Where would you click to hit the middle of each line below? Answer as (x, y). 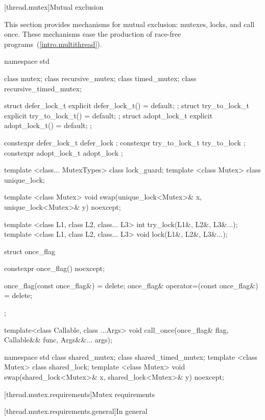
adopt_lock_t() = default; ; (48, 125)
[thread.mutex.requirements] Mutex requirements (80, 394)
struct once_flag (30, 251)
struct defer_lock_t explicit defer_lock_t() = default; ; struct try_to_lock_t (127, 105)
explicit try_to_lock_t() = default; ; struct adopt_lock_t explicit (109, 115)
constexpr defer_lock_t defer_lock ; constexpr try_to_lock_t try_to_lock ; (125, 142)
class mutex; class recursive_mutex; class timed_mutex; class (100, 78)
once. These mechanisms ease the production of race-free (93, 34)
